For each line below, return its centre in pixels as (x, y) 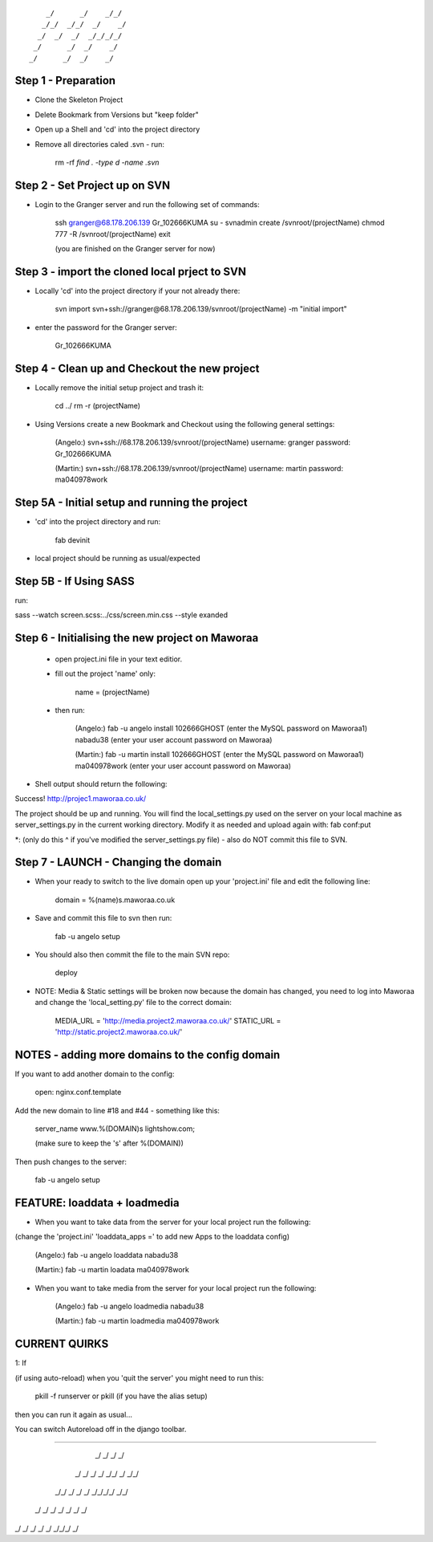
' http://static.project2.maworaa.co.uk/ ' (119, 1031)
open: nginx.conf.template (78, 1092)
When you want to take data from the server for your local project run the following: (173, 1222)
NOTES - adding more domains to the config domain (148, 1054)
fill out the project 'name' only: (105, 673)
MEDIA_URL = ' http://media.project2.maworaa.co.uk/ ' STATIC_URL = (168, 1020)
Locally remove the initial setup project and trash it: (119, 388)
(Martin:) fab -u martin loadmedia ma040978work (137, 1321)
